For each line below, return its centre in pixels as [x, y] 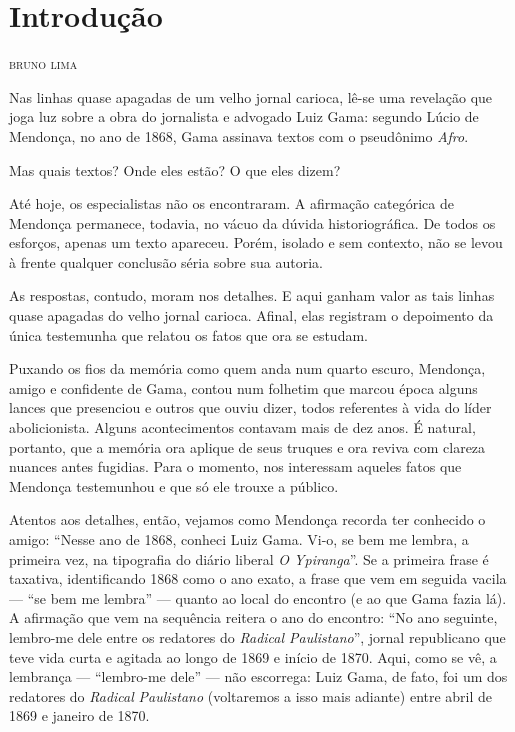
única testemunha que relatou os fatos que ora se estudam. [188, 334]
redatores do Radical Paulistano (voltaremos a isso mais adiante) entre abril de [251, 695]
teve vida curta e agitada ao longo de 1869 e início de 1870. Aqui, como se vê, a [253, 656]
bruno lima [43, 63]
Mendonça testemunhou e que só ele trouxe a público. [174, 485]
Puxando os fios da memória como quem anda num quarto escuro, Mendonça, [247, 368]
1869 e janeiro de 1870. [79, 715]
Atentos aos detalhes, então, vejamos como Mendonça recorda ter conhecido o [247, 519]
